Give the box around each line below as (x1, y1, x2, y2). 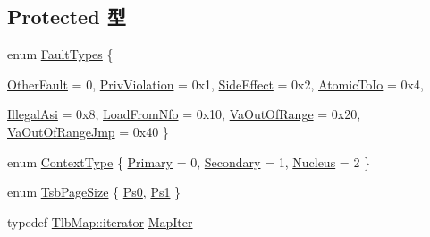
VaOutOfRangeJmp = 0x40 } (7, 122, 169, 140)
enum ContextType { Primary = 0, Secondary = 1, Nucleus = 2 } (7, 152, 371, 171)
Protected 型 (7, 3, 126, 30)
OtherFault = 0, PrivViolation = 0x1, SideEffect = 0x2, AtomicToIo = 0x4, (7, 74, 424, 93)
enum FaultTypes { (7, 45, 114, 63)
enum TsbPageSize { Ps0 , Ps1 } (7, 182, 181, 201)
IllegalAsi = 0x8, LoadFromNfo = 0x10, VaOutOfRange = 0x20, (7, 105, 361, 123)
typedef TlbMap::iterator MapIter (7, 212, 193, 231)
